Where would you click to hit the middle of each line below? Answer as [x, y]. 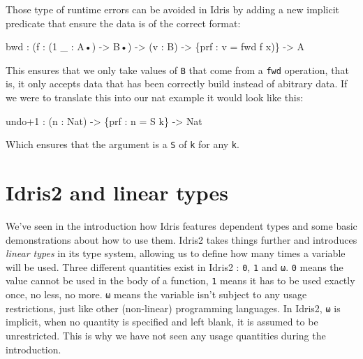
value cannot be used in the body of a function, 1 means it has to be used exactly [180, 280]
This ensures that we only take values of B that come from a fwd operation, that [177, 69]
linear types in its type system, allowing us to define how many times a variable [176, 253]
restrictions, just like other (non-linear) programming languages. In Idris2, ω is [173, 308]
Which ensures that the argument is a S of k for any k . [123, 144]
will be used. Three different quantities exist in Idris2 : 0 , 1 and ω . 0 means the [175, 266]
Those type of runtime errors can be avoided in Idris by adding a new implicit [172, 9]
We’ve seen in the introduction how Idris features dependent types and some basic [181, 226]
